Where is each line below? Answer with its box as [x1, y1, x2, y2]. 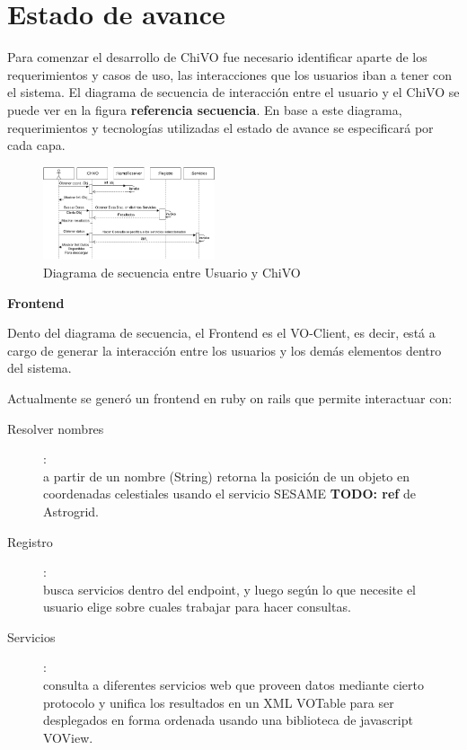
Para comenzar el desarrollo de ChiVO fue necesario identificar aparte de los [7, 48, 427, 66]
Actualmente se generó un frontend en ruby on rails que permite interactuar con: [7, 388, 453, 407]
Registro [7, 532, 53, 551]
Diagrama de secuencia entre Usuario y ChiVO [43, 262, 301, 281]
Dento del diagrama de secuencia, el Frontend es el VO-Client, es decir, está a [7, 323, 436, 342]
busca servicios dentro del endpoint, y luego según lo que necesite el [43, 579, 416, 598]
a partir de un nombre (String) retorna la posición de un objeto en [43, 466, 410, 485]
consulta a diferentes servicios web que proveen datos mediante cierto [43, 675, 424, 694]
